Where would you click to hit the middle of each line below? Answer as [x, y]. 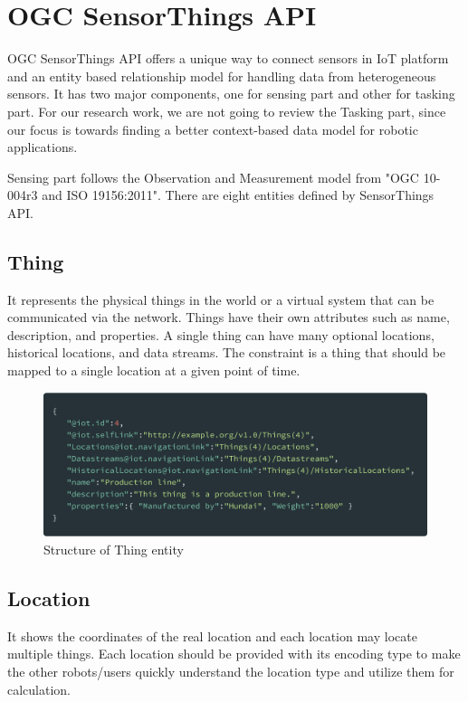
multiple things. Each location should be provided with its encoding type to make [234, 654]
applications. [43, 147]
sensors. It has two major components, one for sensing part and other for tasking [231, 94]
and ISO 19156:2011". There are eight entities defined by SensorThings [238, 195]
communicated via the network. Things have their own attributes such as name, [229, 317]
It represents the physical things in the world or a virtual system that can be [221, 299]
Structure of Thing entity [114, 550]
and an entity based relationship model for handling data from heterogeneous [222, 76]
